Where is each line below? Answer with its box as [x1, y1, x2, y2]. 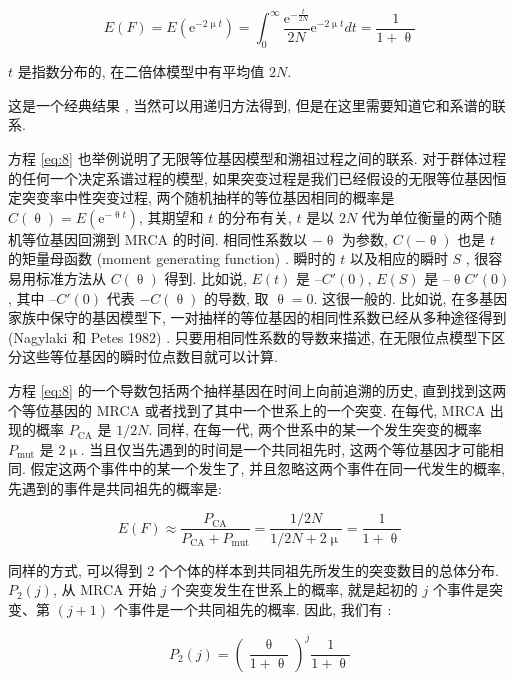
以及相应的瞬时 [349, 248, 448, 269]
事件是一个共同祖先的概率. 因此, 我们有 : [127, 598, 392, 619]
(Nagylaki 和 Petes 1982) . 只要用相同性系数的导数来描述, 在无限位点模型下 [8, 326, 492, 347]
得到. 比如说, [164, 267, 247, 288]
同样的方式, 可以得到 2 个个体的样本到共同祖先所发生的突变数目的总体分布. [8, 559, 499, 580]
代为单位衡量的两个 [361, 206, 488, 227]
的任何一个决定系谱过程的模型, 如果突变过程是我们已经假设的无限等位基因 [8, 167, 493, 188]
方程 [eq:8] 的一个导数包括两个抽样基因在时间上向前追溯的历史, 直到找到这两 [8, 379, 507, 400]
